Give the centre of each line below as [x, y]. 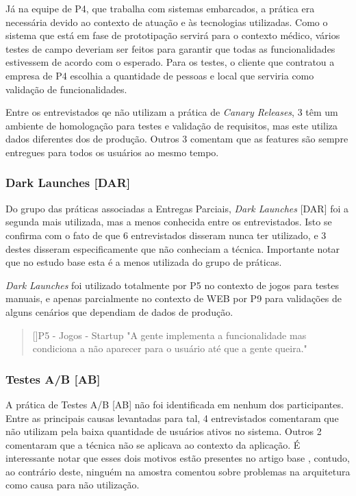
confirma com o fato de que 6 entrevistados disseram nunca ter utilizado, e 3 [166, 235]
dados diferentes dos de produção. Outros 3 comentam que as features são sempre [177, 139]
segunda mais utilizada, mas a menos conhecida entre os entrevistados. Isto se [169, 222]
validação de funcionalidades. [66, 89]
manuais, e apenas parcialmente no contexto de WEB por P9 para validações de [174, 298]
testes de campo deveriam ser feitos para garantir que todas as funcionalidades [170, 48]
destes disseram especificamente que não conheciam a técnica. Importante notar [173, 248]
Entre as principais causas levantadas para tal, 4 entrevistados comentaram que [172, 418]
